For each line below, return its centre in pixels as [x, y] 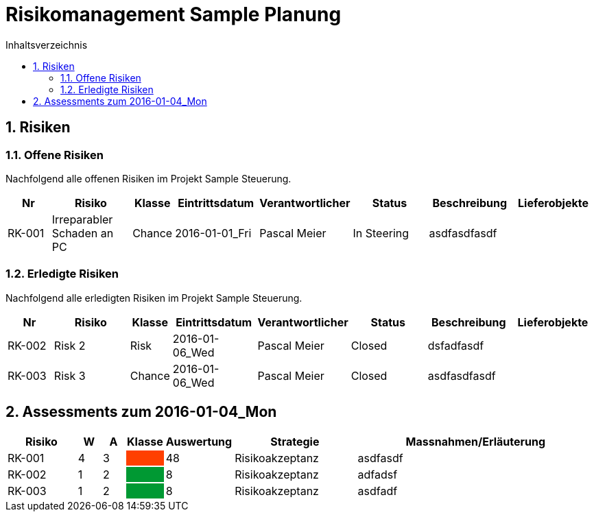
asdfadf [378, 491]
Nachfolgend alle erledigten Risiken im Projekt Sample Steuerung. [154, 298]
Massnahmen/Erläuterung [476, 441]
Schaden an [83, 233]
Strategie [295, 441]
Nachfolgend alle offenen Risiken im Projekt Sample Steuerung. [148, 178]
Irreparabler [82, 219]
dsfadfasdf [456, 345]
